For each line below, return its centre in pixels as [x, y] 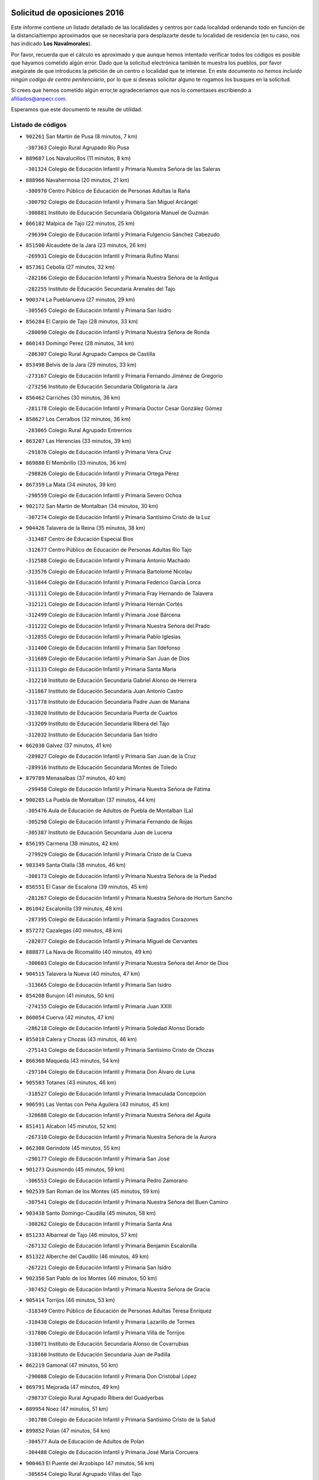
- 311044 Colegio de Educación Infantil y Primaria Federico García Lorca [113, 583]
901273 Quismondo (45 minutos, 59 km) [75, 1170]
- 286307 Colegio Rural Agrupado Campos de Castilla [90, 354]
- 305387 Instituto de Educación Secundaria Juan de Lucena [99, 832]
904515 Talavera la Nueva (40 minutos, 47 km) [83, 974]
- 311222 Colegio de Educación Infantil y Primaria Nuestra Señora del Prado [118, 626]
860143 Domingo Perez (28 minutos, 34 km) [80, 343]
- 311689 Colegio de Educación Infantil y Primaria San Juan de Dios [108, 658]
